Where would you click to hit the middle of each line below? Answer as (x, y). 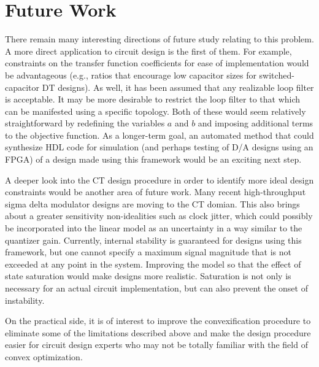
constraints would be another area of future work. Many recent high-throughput (156, 192)
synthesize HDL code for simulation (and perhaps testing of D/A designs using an (159, 147)
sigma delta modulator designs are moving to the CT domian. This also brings (152, 203)
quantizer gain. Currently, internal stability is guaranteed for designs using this (153, 240)
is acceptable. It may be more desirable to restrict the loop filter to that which (153, 99)
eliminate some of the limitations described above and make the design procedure (158, 332)
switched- (277, 75)
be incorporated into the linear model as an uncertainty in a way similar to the (154, 228)
